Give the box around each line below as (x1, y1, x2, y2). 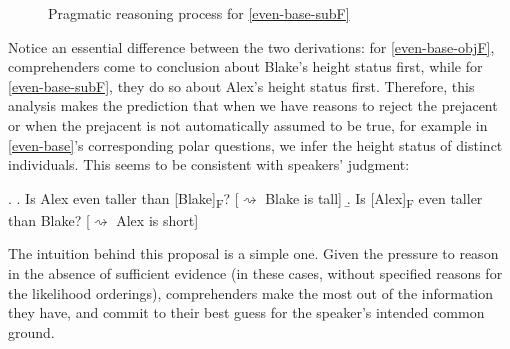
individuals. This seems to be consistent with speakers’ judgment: (8, 154, 410, 175)
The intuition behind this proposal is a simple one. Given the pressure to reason (8, 243, 499, 264)
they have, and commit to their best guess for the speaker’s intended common (8, 302, 485, 323)
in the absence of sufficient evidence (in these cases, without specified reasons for (8, 263, 503, 284)
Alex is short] (116, 209, 199, 230)
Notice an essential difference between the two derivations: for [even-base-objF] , (8, 36, 495, 57)
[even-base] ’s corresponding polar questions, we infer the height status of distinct (8, 134, 503, 155)
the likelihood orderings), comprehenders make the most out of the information (8, 282, 494, 303)
